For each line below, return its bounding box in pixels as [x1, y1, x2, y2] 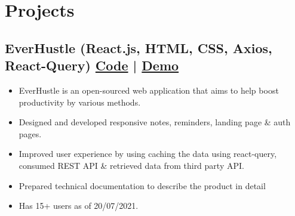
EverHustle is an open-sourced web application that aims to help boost [19, 84, 279, 96]
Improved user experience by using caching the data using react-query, [19, 147, 277, 160]
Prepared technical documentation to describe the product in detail [19, 179, 266, 192]
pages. [19, 127, 42, 140]
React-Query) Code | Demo [5, 56, 179, 75]
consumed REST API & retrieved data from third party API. [19, 159, 244, 171]
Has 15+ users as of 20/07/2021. [19, 199, 139, 212]
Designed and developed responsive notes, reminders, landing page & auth [19, 116, 291, 128]
